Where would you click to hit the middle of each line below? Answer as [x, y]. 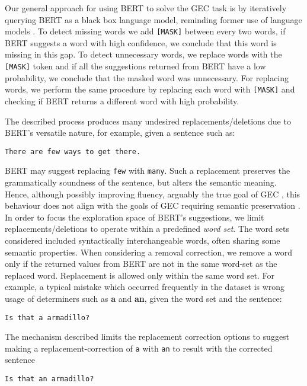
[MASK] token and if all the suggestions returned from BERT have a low [135, 66]
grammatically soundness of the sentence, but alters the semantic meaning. [141, 182]
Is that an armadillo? [49, 379]
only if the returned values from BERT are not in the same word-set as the [141, 264]
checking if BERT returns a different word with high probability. [122, 101]
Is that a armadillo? [47, 318]
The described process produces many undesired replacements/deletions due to [148, 121]
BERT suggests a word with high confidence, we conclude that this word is [141, 42]
